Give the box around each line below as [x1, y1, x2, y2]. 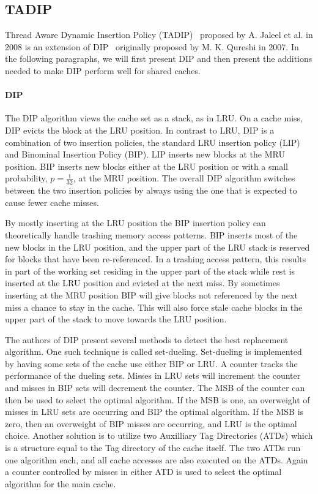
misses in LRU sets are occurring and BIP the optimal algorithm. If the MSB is [5, 405, 304, 418]
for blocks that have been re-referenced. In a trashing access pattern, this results [5, 253, 306, 265]
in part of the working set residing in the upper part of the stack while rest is [5, 264, 295, 277]
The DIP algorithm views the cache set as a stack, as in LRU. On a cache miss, [5, 112, 303, 124]
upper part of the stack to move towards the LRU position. [5, 313, 227, 325]
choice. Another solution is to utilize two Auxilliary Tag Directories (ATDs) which [5, 429, 313, 442]
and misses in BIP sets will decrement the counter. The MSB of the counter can [5, 381, 305, 394]
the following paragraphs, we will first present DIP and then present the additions [5, 52, 312, 65]
